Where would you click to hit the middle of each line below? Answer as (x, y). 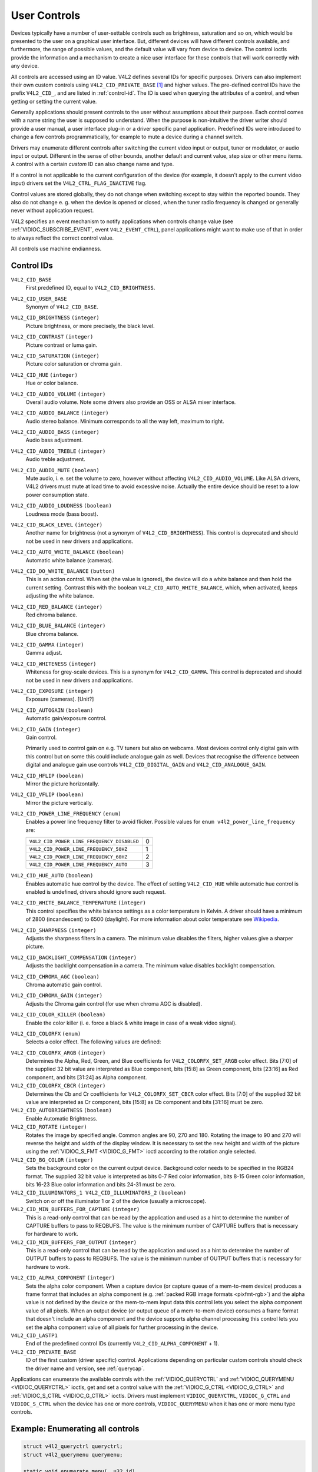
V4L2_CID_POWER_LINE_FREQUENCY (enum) (66, 814)
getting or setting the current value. (54, 101)
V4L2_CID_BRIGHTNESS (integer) (55, 318)
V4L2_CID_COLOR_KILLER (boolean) (58, 1015)
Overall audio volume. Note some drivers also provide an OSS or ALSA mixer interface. (131, 402)
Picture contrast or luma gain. (62, 345)
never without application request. (52, 210)
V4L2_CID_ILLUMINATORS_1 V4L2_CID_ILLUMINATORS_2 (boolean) (99, 1193)
